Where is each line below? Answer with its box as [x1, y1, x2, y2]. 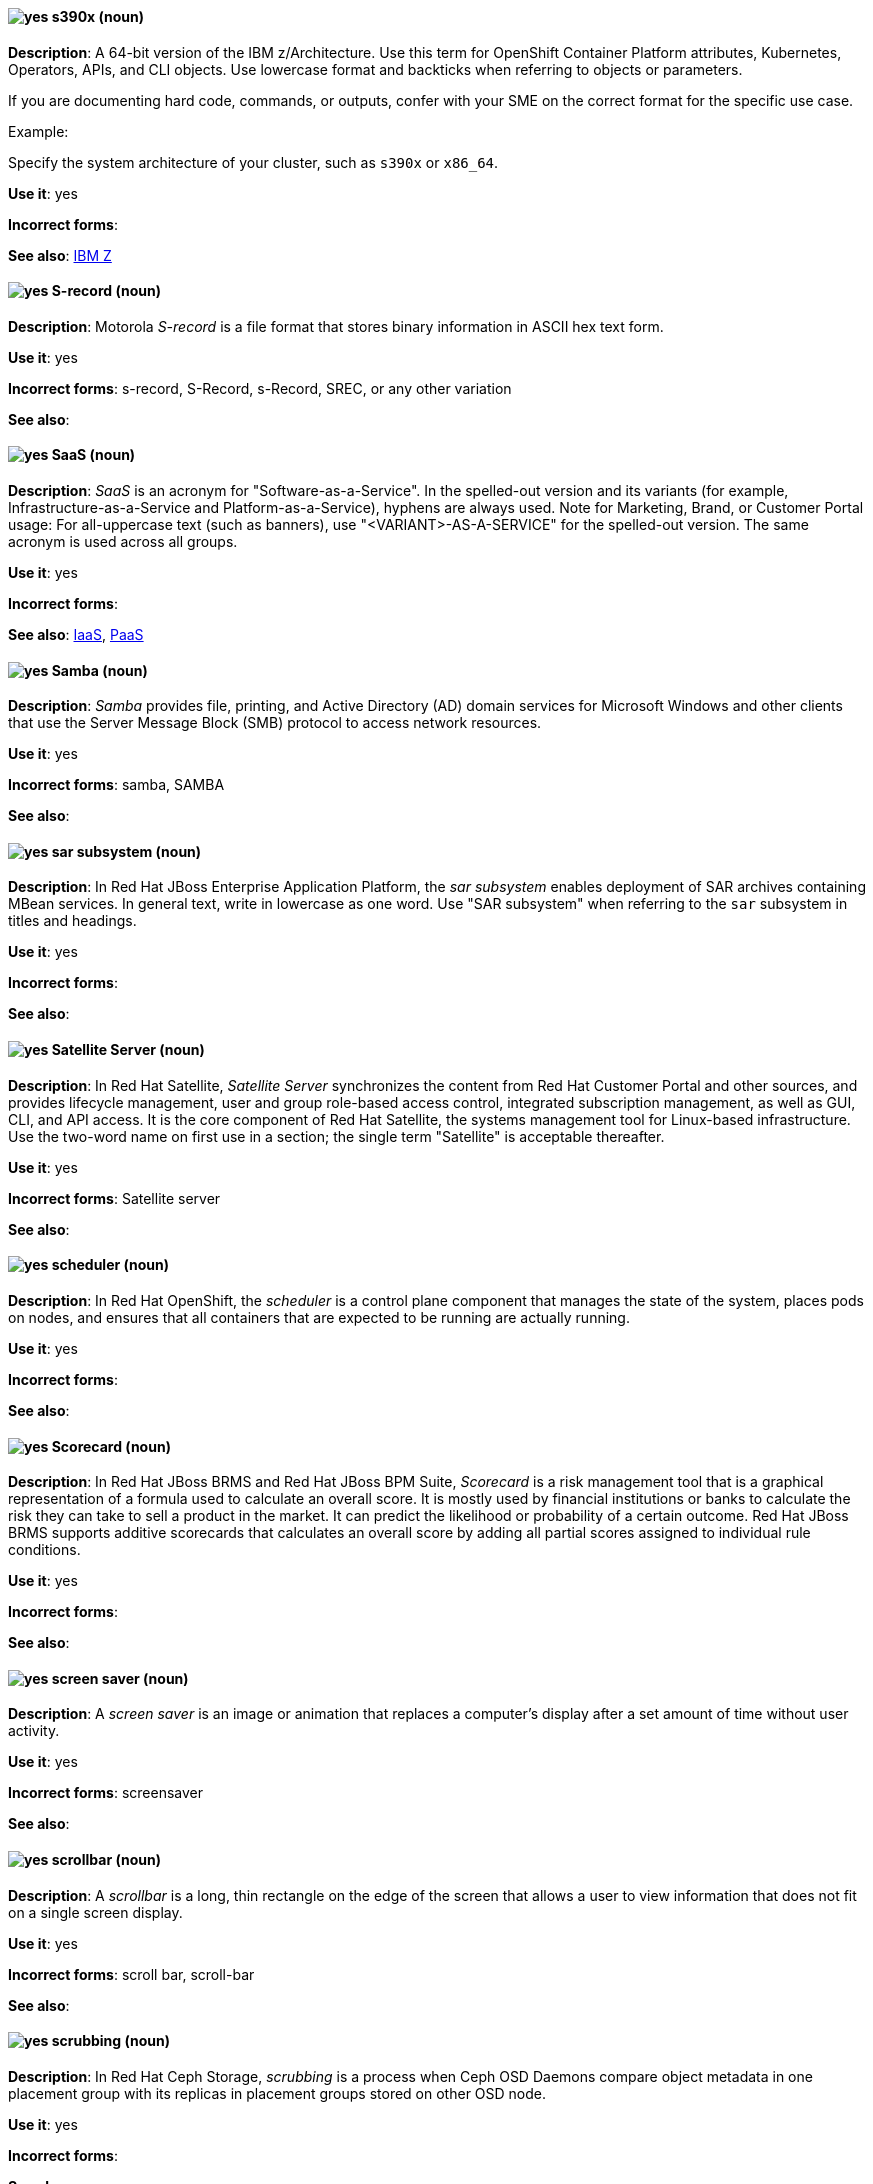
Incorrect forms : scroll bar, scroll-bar [8, 1965, 255, 1983]
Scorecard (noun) [51, 1437, 171, 1455]
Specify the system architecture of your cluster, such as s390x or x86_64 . [8, 153, 499, 171]
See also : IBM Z [8, 246, 112, 264]
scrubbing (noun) [51, 2032, 171, 2050]
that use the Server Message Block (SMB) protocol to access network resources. [8, 714, 542, 732]
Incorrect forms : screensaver [8, 1784, 204, 1802]
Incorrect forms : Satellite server [8, 1189, 221, 1207]
